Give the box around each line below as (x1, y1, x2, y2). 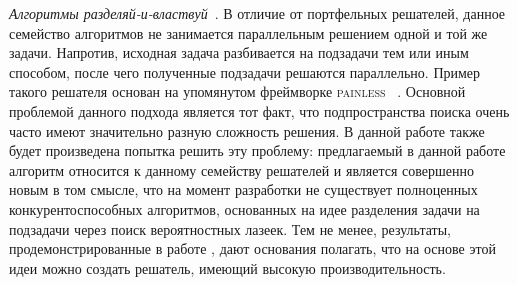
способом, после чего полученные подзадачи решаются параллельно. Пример (9, 61, 481, 82)
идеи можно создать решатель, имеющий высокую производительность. (9, 257, 446, 278)
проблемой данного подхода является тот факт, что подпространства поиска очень (9, 100, 510, 121)
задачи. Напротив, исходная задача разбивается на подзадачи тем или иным (9, 42, 469, 63)
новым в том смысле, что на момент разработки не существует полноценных (9, 179, 478, 200)
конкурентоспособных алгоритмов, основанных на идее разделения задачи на (9, 198, 480, 219)
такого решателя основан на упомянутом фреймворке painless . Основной (9, 81, 466, 102)
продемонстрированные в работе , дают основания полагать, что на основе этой (9, 238, 496, 259)
